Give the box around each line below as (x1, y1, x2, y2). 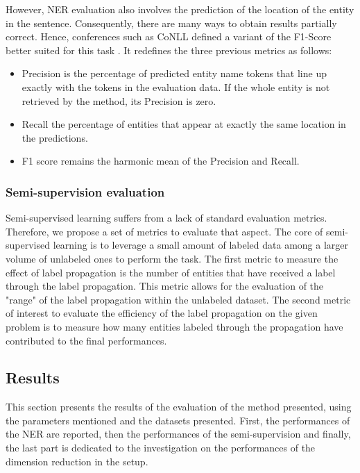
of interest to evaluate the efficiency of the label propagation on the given (6, 306, 318, 320)
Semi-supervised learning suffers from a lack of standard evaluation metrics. (6, 210, 327, 225)
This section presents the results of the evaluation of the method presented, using (6, 399, 352, 414)
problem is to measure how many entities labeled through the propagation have (6, 319, 343, 333)
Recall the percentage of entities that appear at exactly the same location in (22, 117, 346, 131)
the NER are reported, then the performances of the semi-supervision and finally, (6, 426, 351, 441)
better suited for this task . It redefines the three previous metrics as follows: (6, 42, 332, 57)
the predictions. (22, 130, 88, 144)
